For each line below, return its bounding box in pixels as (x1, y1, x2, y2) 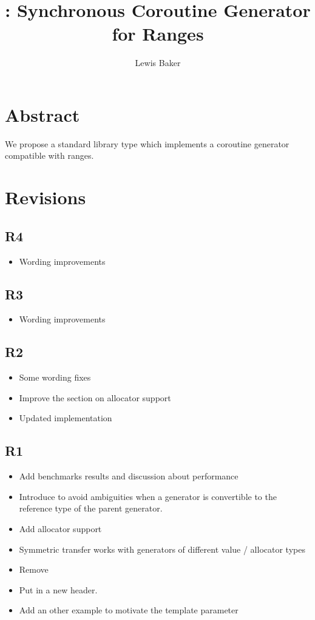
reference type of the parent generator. (19, 502, 163, 515)
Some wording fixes (19, 371, 91, 384)
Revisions (5, 185, 86, 210)
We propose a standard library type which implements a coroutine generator (5, 137, 290, 150)
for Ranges (112, 21, 204, 46)
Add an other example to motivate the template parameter (19, 604, 239, 616)
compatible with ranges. (5, 149, 94, 162)
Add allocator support (19, 522, 102, 535)
